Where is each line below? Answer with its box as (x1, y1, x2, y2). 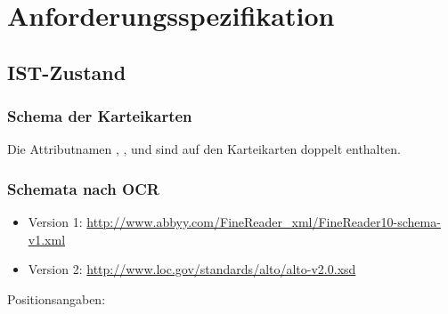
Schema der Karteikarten (7, 105, 192, 127)
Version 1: (28, 213, 83, 231)
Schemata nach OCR (7, 177, 159, 199)
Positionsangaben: (7, 289, 106, 308)
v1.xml (28, 229, 66, 248)
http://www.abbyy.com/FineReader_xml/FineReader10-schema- (86, 213, 441, 231)
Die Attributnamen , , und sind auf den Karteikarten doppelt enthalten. (7, 140, 401, 158)
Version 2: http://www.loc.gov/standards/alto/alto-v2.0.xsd (28, 260, 356, 278)
